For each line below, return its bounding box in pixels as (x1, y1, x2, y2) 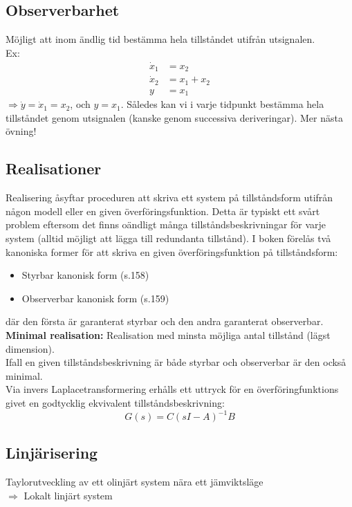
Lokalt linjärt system (24, 488, 113, 502)
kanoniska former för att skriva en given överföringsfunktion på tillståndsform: (6, 244, 338, 259)
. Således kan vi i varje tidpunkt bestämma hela (120, 97, 324, 111)
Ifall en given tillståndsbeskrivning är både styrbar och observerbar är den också (6, 355, 346, 369)
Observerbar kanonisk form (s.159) (21, 291, 169, 305)
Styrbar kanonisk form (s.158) (21, 268, 149, 282)
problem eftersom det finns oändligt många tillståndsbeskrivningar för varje (6, 217, 326, 232)
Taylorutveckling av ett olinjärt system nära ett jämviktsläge (6, 474, 263, 489)
